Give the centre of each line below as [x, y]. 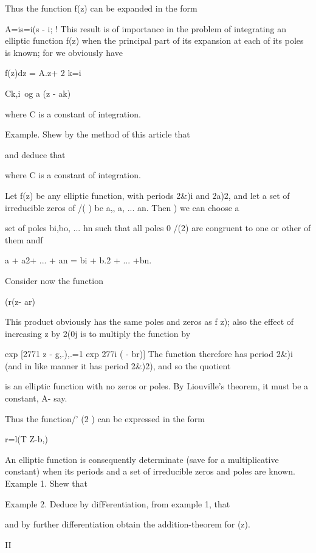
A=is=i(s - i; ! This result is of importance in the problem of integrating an [146, 28]
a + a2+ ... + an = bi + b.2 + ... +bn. [78, 260]
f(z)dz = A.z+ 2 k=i [43, 73]
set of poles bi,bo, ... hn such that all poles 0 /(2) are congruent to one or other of [158, 228]
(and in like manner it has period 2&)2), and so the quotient [118, 365]
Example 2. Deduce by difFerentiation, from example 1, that [118, 503]
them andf [24, 239]
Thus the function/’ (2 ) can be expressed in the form [105, 418]
